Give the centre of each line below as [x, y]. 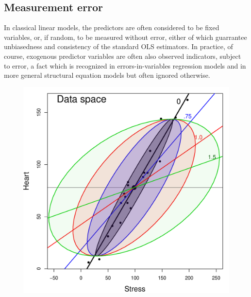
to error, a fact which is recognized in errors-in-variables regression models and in [125, 65]
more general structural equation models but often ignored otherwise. [107, 75]
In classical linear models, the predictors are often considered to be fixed [112, 27]
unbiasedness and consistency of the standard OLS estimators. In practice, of [118, 46]
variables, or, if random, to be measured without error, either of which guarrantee [125, 37]
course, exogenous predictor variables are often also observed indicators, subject [123, 56]
